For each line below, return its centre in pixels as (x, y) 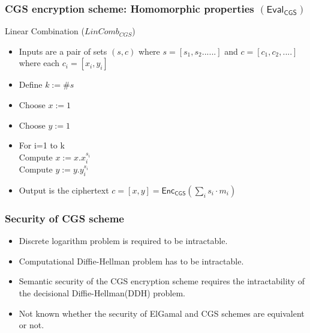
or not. (31, 325)
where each (39, 63)
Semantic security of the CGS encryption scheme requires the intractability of (162, 281)
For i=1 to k (42, 145)
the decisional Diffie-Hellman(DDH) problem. (102, 293)
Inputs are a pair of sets (63, 51)
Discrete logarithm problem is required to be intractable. (123, 241)
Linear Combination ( (45, 31)
